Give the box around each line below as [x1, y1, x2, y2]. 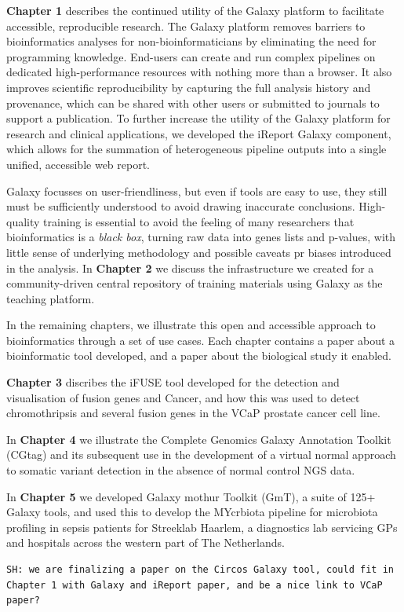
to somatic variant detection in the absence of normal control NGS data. [6, 462, 355, 478]
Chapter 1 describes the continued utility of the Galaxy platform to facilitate [6, 2, 384, 18]
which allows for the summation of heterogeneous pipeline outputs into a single [6, 141, 387, 157]
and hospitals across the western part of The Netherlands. [6, 534, 285, 551]
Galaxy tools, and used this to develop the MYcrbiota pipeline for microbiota [6, 504, 378, 520]
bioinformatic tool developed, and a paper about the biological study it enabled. [6, 347, 392, 364]
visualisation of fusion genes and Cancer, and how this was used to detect [6, 389, 360, 405]
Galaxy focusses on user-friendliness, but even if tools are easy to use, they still [6, 182, 388, 199]
